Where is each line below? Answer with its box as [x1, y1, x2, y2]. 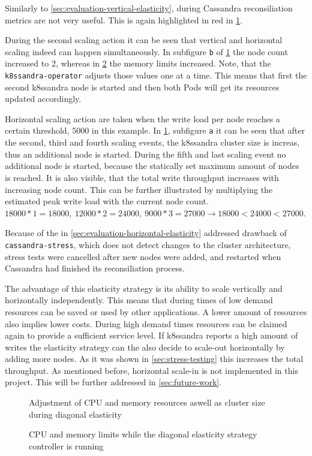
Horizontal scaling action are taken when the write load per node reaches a [5, 112, 280, 125]
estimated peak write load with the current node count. [5, 195, 209, 207]
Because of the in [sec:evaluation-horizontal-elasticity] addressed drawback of [5, 227, 287, 239]
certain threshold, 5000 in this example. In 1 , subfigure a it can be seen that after [5, 124, 305, 137]
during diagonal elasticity [29, 407, 122, 420]
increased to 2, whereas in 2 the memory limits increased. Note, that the [5, 57, 271, 70]
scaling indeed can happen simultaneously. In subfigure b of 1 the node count [5, 45, 288, 58]
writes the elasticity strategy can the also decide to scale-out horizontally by [5, 340, 285, 353]
